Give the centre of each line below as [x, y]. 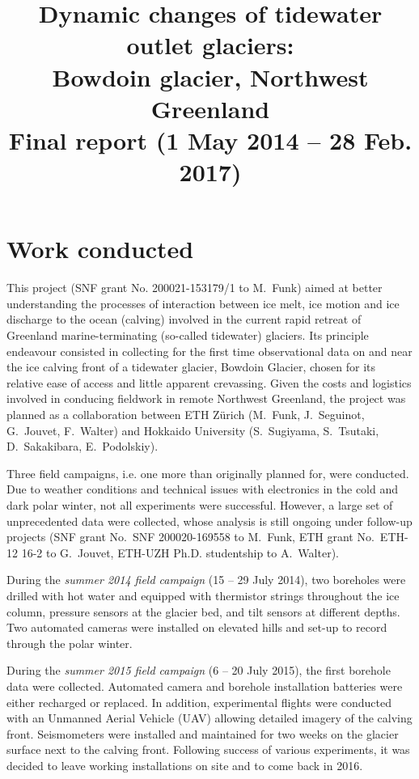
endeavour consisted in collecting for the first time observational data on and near [209, 351]
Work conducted [100, 249]
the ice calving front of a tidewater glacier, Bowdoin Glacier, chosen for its [191, 367]
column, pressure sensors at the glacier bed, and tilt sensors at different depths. [203, 611]
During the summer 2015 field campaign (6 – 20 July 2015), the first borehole [199, 670]
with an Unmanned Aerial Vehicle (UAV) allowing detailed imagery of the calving [209, 718]
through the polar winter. [70, 643]
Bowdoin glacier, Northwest [210, 76]
